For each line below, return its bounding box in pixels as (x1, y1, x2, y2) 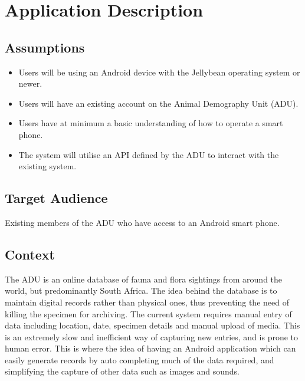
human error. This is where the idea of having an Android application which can (5, 342, 296, 354)
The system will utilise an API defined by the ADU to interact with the (18, 148, 279, 160)
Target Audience (5, 189, 108, 207)
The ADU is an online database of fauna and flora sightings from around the (5, 272, 283, 285)
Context (5, 245, 55, 263)
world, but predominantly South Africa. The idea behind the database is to (5, 284, 277, 297)
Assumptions (5, 38, 85, 56)
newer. (18, 77, 42, 90)
